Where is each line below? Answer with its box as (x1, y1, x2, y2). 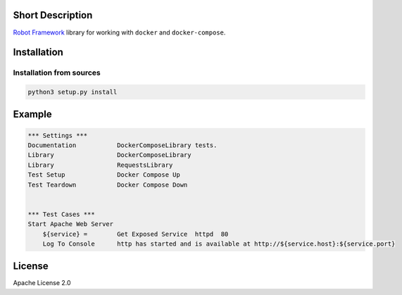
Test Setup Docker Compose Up (27, 171, 181, 179)
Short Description (13, 9, 93, 21)
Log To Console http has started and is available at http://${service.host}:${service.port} (42, 239, 396, 248)
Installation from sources (13, 68, 101, 77)
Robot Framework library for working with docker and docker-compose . (13, 28, 226, 37)
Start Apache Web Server (27, 220, 114, 228)
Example (13, 108, 52, 120)
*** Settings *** (27, 131, 88, 139)
